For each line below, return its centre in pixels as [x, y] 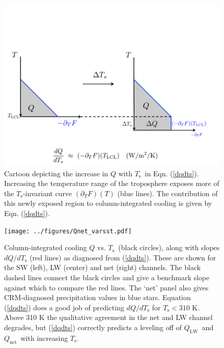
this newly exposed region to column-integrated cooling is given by [108, 203]
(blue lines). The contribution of [167, 193]
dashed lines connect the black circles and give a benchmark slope [107, 277]
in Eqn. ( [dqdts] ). [172, 173]
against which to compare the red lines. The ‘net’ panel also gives [106, 287]
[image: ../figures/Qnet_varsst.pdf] [68, 231]
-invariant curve [47, 193]
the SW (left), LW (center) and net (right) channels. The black [103, 267]
